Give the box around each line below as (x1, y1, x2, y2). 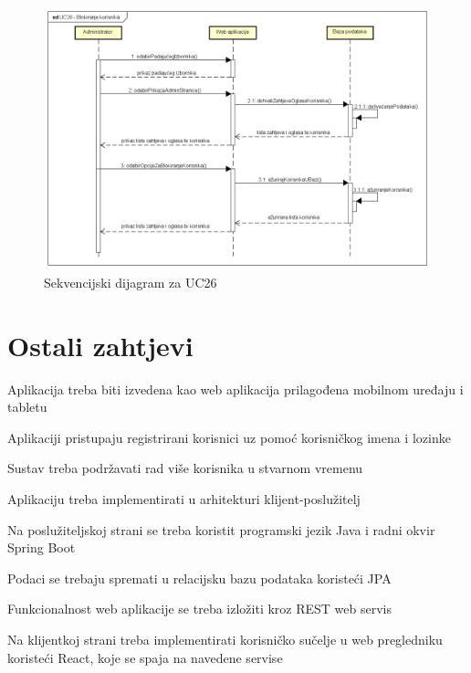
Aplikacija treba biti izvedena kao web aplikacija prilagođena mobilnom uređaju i (7, 379, 464, 398)
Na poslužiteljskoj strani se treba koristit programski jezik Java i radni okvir (7, 520, 435, 539)
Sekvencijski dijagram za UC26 (44, 272, 217, 291)
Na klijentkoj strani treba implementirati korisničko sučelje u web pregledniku (7, 630, 443, 649)
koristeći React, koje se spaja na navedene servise (7, 647, 283, 667)
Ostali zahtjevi (7, 326, 194, 363)
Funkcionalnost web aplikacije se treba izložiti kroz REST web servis (7, 599, 392, 618)
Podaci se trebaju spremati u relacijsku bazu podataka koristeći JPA (7, 568, 392, 587)
